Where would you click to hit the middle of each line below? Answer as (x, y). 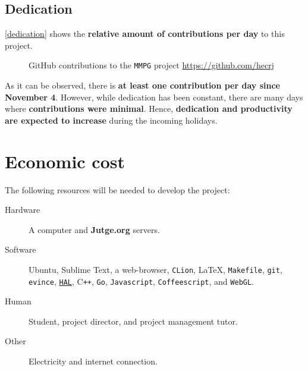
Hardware (23, 210)
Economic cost (65, 161)
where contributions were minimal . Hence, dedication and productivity (149, 109)
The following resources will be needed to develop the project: (117, 189)
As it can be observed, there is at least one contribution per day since (142, 85)
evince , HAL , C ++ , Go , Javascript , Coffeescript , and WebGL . (142, 281)
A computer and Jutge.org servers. (94, 229)
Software (21, 249)
